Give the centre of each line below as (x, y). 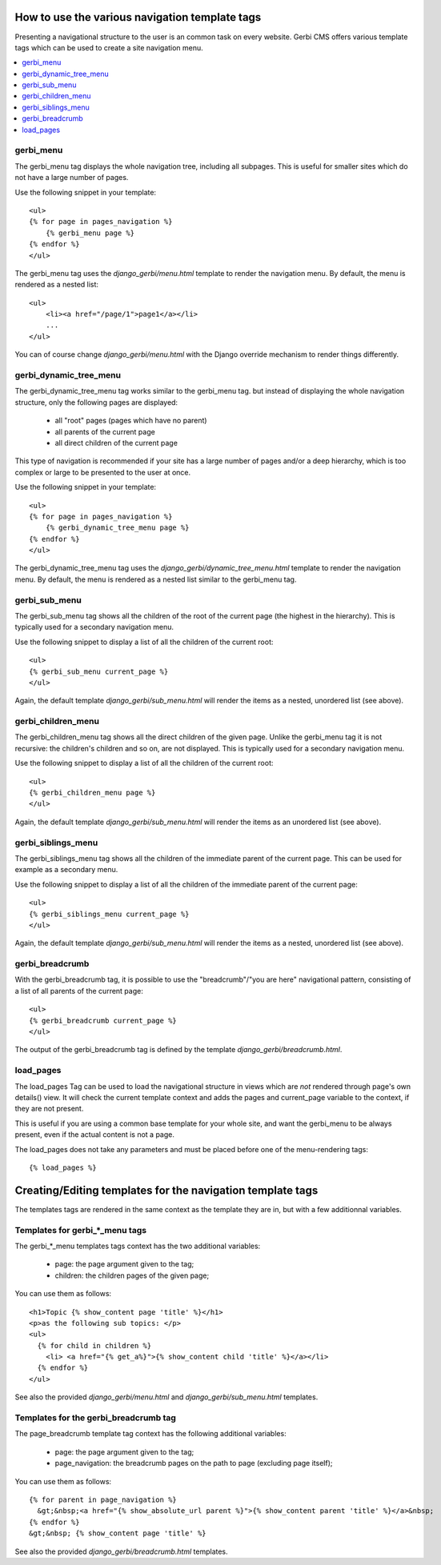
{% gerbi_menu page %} (90, 233)
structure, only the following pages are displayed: (96, 402)
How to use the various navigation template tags (138, 17)
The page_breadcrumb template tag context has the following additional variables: (151, 1434)
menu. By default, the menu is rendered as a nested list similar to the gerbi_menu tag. (156, 579)
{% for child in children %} (94, 1345)
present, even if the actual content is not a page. (95, 1135)
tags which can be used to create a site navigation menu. (109, 47)
